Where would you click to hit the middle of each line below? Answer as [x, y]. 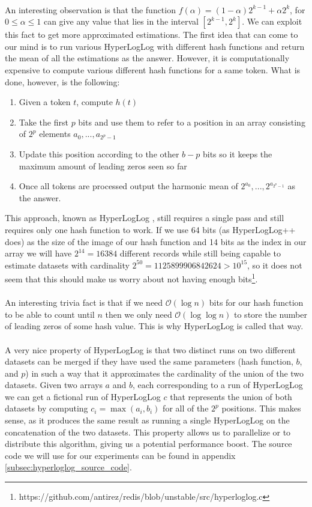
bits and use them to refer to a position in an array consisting [192, 122]
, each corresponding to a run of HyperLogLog [217, 385]
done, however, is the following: [62, 81]
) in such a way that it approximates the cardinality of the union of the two [165, 373]
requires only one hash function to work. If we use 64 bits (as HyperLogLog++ [150, 229]
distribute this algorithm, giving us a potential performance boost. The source [148, 444]
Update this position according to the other [99, 153]
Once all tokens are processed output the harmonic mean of [128, 186]
